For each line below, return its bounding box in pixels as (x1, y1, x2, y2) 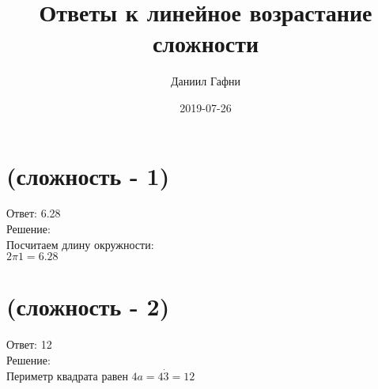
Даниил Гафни (171, 73, 240, 89)
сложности (152, 27, 259, 59)
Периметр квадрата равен (6, 367, 128, 383)
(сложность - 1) (6, 159, 170, 191)
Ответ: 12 (6, 336, 52, 353)
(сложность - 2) (6, 290, 170, 323)
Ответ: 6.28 (6, 205, 61, 221)
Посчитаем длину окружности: (6, 236, 154, 252)
